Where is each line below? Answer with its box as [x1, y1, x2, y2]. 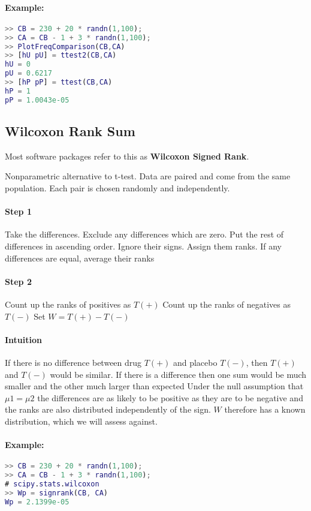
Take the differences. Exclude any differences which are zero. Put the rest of [5, 228, 284, 241]
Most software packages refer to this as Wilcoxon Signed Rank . [5, 149, 249, 162]
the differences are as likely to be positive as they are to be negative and [37, 391, 303, 404]
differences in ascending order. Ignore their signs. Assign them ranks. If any [5, 240, 282, 253]
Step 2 [5, 275, 32, 287]
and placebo [173, 356, 218, 369]
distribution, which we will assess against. [5, 414, 158, 427]
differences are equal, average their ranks [5, 251, 155, 264]
